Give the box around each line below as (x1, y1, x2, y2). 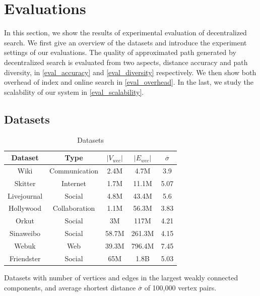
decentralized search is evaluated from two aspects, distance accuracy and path (4, 56, 248, 67)
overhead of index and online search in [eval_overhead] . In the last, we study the (4, 77, 254, 87)
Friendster (9, 253, 41, 263)
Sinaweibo (10, 228, 41, 239)
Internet (61, 177, 87, 188)
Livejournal (8, 190, 43, 201)
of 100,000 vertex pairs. (144, 282, 217, 292)
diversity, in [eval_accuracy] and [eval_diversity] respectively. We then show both (4, 67, 256, 77)
